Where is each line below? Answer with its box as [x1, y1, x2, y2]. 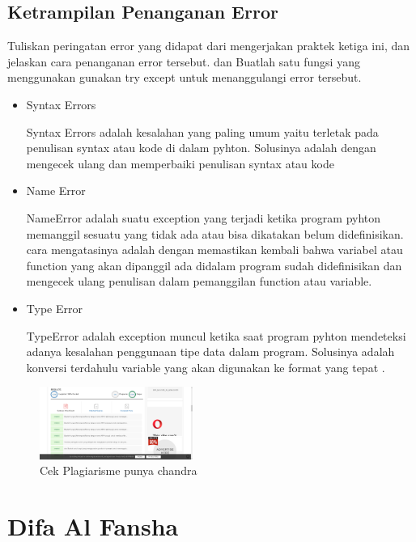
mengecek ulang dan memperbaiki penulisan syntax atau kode [26, 155, 334, 171]
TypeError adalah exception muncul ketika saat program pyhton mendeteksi [26, 327, 406, 344]
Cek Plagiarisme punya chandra [40, 462, 197, 479]
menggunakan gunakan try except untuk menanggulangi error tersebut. [7, 69, 362, 86]
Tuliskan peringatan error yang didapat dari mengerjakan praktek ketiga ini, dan [7, 37, 410, 54]
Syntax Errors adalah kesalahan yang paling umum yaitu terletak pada [26, 123, 379, 140]
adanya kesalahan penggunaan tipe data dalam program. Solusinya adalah [26, 343, 395, 360]
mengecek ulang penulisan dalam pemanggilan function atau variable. [26, 273, 372, 290]
